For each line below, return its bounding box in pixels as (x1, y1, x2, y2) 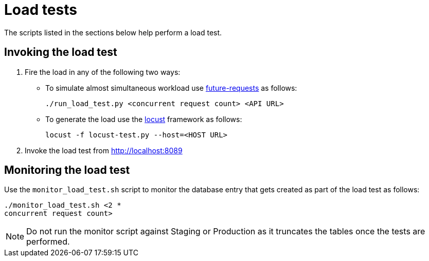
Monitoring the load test (4, 164, 130, 177)
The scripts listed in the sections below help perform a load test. (4, 28, 222, 37)
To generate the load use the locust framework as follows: (45, 114, 242, 124)
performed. (26, 236, 70, 247)
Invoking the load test (4, 46, 117, 59)
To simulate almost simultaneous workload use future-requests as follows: (45, 83, 297, 92)
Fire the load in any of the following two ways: (25, 67, 181, 76)
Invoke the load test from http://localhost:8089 (25, 146, 183, 155)
